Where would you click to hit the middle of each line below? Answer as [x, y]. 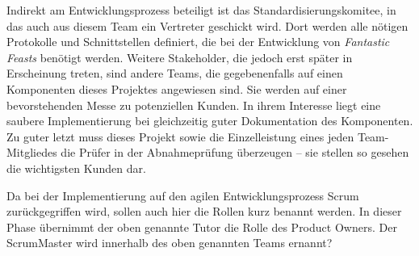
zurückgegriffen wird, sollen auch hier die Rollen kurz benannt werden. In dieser [204, 211]
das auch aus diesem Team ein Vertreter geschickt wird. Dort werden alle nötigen [207, 25]
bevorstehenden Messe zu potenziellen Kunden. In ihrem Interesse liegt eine [194, 105]
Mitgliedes [32, 152]
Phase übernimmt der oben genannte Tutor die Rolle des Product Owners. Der [202, 227]
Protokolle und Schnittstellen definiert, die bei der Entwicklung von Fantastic [198, 42]
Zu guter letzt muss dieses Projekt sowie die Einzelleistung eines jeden [180, 136]
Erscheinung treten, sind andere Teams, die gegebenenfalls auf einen [175, 73]
